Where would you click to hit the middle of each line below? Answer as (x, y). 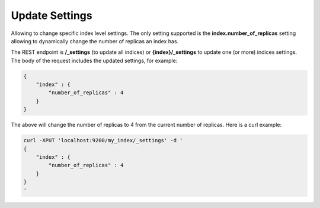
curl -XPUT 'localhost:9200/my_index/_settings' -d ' (103, 140)
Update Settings (52, 15)
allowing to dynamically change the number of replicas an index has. (95, 41)
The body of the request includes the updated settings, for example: (94, 60)
